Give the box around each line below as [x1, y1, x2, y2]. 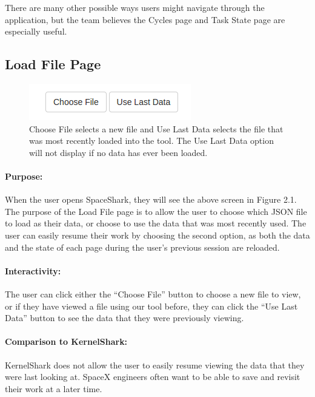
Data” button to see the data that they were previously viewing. [5, 311, 244, 324]
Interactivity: [5, 264, 61, 277]
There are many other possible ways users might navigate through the [5, 1, 265, 13]
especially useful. [5, 25, 67, 38]
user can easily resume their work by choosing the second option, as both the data [5, 228, 310, 241]
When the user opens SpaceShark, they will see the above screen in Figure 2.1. [5, 193, 297, 206]
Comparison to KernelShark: [5, 335, 128, 348]
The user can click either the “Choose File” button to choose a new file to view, [5, 287, 301, 300]
